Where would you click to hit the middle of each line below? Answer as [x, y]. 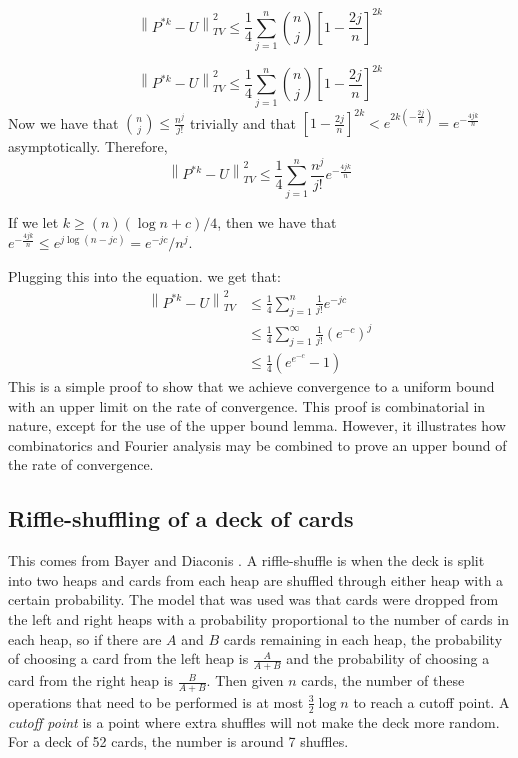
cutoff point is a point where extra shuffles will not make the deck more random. [254, 721]
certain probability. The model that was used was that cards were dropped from [253, 599]
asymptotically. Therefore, [88, 146]
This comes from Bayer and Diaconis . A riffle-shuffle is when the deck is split [246, 560]
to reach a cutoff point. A [431, 701]
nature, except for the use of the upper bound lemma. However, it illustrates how [257, 425]
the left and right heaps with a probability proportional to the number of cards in [258, 619]
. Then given [245, 680]
